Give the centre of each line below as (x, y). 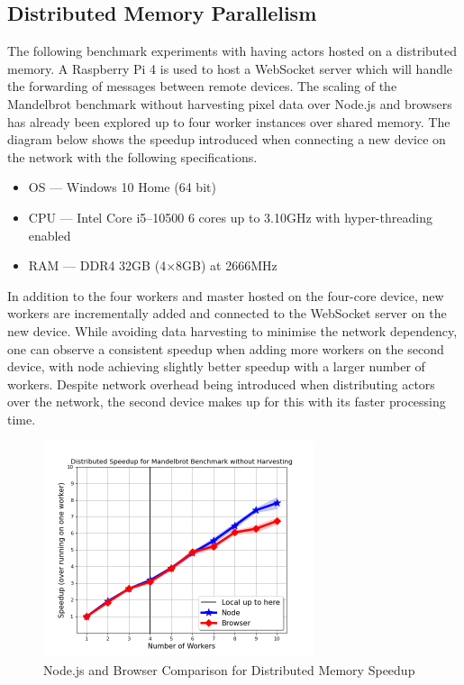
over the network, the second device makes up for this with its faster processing (227, 402)
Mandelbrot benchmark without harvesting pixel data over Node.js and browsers (230, 103)
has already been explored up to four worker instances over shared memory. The (229, 121)
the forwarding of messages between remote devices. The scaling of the (202, 86)
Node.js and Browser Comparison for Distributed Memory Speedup (229, 670)
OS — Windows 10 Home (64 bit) (122, 187)
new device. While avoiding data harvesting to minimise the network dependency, (232, 330)
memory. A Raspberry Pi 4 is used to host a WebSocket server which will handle (230, 68)
